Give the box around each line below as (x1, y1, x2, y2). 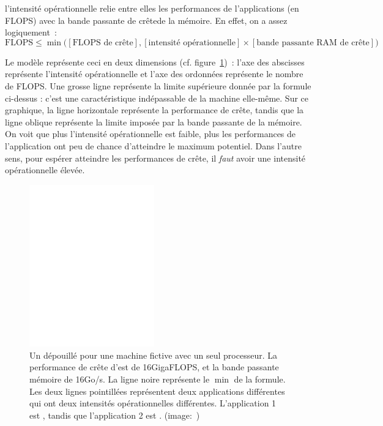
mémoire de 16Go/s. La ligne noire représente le (29, 373, 210, 386)
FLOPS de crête (72, 38, 133, 47)
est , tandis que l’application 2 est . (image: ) (29, 408, 200, 421)
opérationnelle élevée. (5, 163, 85, 176)
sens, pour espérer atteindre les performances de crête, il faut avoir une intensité (5, 151, 306, 164)
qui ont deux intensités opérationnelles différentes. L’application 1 (29, 397, 277, 409)
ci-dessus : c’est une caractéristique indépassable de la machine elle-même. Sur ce (5, 91, 309, 104)
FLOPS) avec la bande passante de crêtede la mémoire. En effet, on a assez (5, 13, 288, 26)
